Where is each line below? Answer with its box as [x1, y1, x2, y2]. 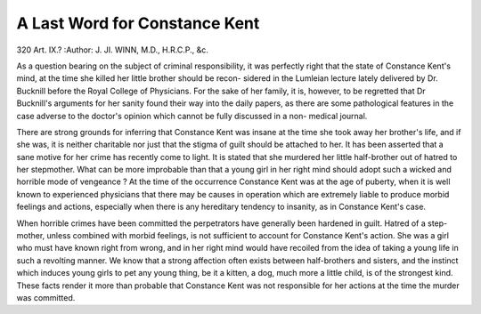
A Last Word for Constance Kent [16, 13, 260, 33]
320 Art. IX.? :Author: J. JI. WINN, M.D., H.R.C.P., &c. [16, 44, 208, 55]
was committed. [16, 292, 76, 302]
